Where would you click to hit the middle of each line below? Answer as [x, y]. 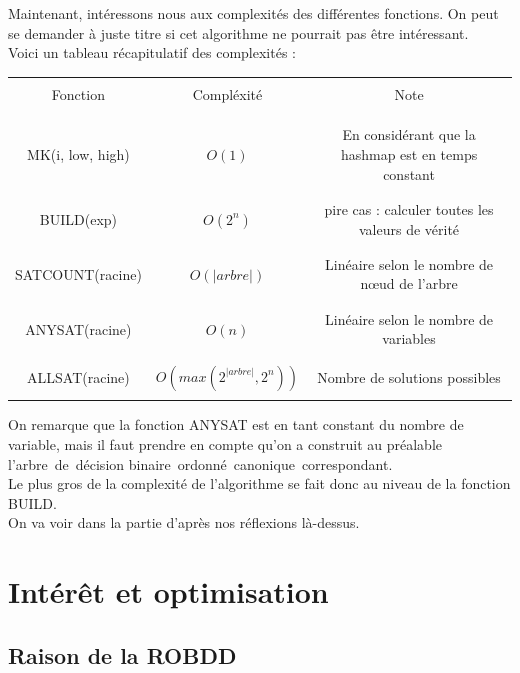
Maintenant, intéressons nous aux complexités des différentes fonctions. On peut [253, 13]
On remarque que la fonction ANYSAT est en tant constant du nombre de [236, 424]
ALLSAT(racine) [78, 377]
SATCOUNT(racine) [78, 273]
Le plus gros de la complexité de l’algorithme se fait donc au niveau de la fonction [259, 483]
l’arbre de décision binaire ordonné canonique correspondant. [200, 463]
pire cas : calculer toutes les [409, 208]
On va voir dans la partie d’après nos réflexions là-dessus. [184, 522]
